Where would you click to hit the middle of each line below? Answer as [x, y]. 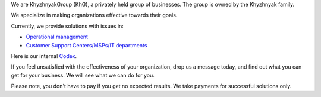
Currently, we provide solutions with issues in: [67, 26]
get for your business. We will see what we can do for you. [83, 75]
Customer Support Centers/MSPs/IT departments [86, 45]
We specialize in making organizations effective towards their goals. [94, 15]
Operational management [57, 37]
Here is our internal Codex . [44, 56]
